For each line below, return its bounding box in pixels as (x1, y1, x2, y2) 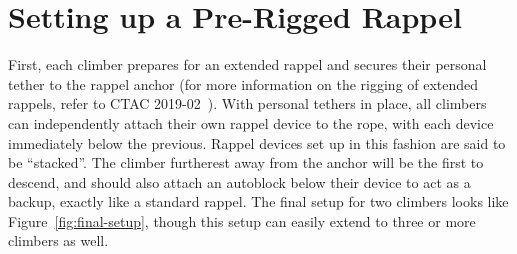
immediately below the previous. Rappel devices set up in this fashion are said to (8, 132, 506, 153)
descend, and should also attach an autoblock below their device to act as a (8, 171, 471, 192)
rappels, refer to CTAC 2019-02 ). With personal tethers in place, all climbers (8, 93, 487, 114)
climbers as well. (8, 230, 109, 251)
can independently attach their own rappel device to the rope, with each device (8, 112, 494, 133)
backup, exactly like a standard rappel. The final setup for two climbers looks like (8, 191, 509, 212)
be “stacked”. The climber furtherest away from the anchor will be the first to (8, 152, 484, 173)
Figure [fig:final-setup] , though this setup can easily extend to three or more (8, 210, 476, 231)
